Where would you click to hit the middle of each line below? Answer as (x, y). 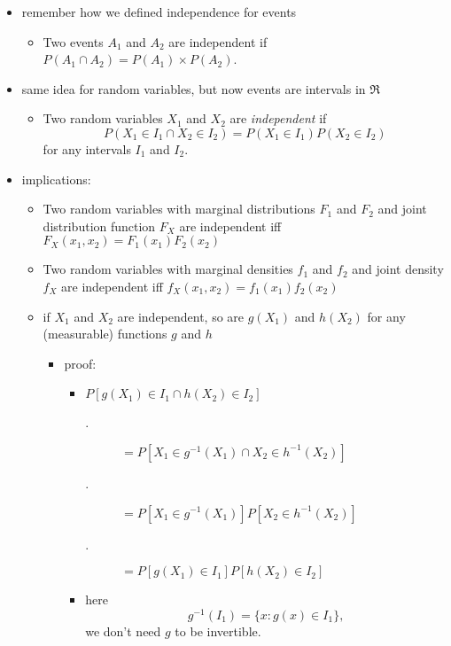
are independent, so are (181, 316)
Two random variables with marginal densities (168, 269)
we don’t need (123, 630)
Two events (73, 41)
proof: (80, 363)
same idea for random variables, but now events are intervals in (194, 88)
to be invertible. (218, 630)
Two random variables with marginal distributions (179, 209)
